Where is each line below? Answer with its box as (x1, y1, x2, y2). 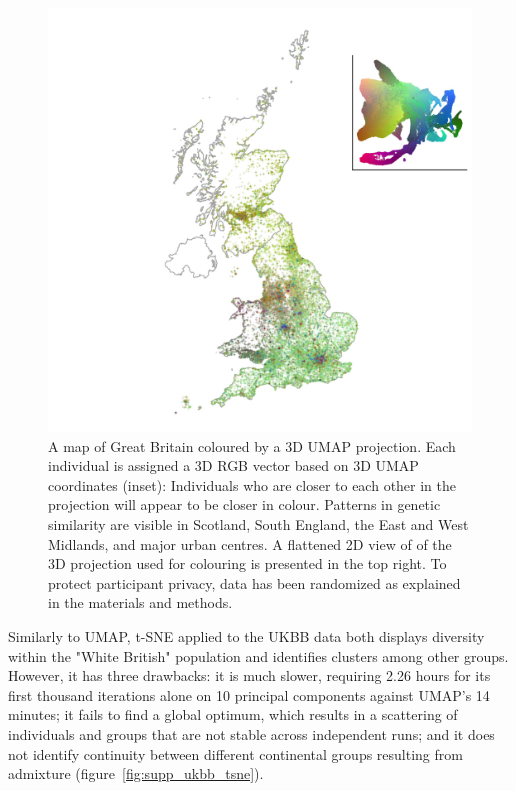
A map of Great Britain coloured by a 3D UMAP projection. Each (48, 435, 456, 456)
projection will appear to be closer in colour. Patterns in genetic (48, 494, 441, 515)
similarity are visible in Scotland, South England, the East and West (48, 513, 469, 534)
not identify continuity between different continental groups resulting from (8, 743, 463, 764)
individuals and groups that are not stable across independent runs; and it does (8, 723, 495, 744)
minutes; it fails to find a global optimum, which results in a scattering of (8, 704, 458, 725)
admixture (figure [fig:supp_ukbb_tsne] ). (8, 763, 264, 784)
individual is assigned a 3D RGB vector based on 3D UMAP (48, 455, 419, 476)
